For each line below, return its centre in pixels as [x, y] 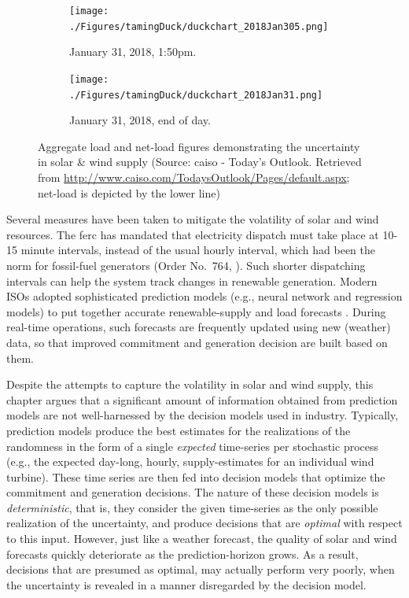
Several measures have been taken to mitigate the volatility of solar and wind [193, 219]
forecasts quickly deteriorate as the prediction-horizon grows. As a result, [182, 554]
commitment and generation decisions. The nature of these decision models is [193, 492]
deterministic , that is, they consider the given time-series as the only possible [192, 507]
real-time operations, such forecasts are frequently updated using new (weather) [199, 327]
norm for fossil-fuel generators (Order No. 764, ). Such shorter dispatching [186, 265]
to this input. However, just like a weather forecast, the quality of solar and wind [202, 539]
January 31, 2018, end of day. [140, 120]
